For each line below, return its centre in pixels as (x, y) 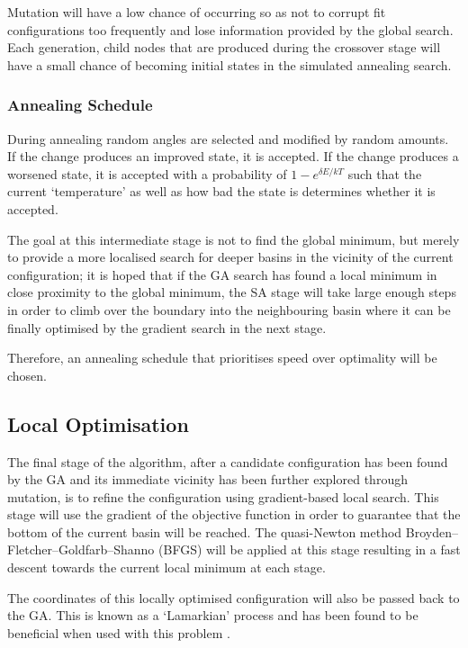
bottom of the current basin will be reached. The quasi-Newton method (205, 531)
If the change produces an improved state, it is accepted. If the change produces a (233, 156)
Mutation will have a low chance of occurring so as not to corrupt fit (197, 12)
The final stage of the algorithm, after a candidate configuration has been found (228, 461)
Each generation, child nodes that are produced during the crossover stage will (224, 47)
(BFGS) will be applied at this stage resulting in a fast (310, 549)
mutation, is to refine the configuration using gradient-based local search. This (223, 496)
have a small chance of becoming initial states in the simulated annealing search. (229, 64)
